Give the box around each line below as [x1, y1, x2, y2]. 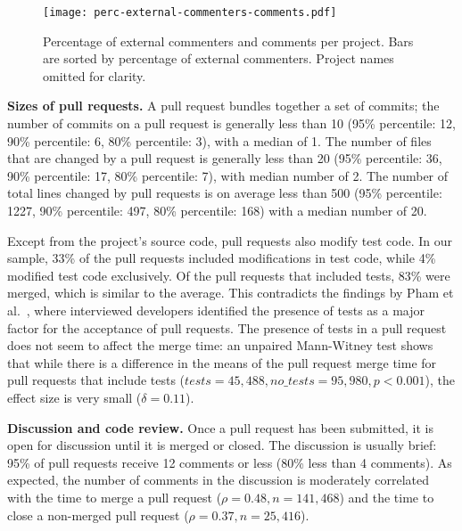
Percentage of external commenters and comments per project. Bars [43, 31, 414, 50]
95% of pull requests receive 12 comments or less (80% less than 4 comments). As [7, 453, 452, 471]
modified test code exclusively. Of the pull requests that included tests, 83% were [7, 265, 450, 284]
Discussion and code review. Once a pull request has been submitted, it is [7, 418, 434, 437]
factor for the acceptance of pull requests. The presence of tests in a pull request [7, 318, 447, 337]
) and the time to [339, 487, 434, 506]
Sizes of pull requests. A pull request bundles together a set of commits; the [7, 96, 440, 115]
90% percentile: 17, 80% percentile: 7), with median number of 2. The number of [7, 166, 449, 184]
